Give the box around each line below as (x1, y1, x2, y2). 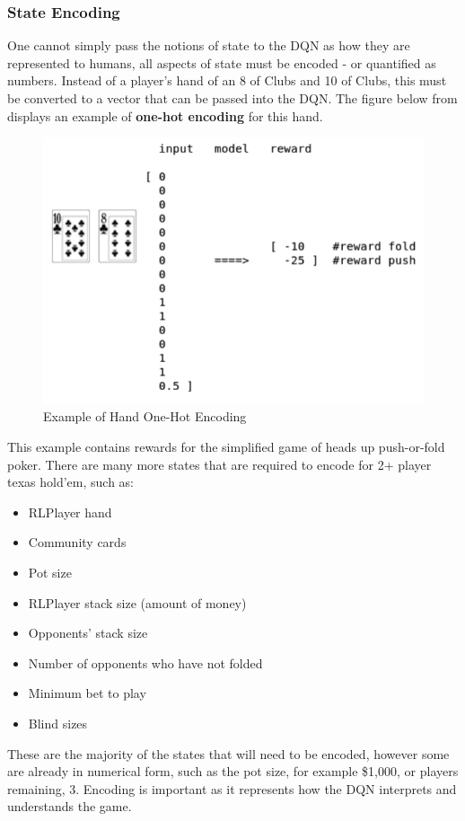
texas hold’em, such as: (7, 472, 134, 491)
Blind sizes (28, 713, 88, 732)
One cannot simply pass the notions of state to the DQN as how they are (7, 36, 410, 55)
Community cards (28, 533, 127, 552)
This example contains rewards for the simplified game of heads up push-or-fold (7, 437, 445, 456)
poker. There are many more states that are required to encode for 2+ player (7, 455, 432, 473)
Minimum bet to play (28, 684, 146, 702)
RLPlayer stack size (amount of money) (28, 593, 247, 612)
